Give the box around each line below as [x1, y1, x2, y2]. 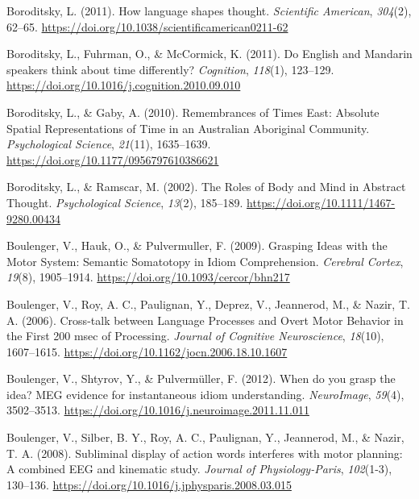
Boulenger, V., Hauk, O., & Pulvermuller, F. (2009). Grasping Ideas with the [6, 237, 388, 254]
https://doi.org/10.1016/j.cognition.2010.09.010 [6, 77, 241, 94]
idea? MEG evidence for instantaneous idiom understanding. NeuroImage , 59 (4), [6, 385, 404, 402]
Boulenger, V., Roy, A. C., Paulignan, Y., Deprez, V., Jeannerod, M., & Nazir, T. [6, 295, 410, 312]
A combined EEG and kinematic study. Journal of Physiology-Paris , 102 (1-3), [6, 460, 392, 477]
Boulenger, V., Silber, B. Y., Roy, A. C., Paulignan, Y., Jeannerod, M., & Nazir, [6, 429, 404, 446]
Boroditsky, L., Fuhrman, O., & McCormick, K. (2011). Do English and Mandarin [6, 45, 413, 62]
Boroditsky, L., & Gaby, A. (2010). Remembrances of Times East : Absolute [6, 103, 380, 120]
